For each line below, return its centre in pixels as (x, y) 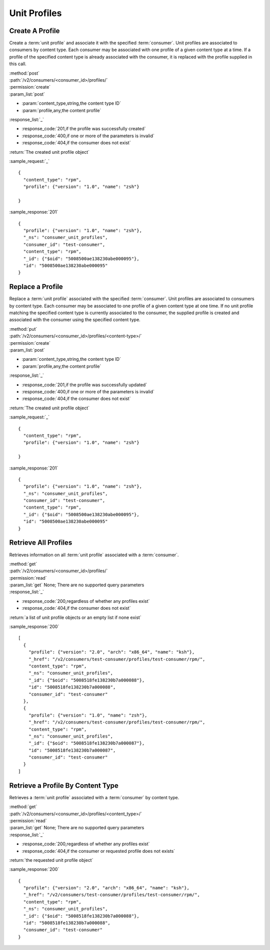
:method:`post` (24, 73)
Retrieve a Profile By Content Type (64, 785)
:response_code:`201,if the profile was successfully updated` (84, 385)
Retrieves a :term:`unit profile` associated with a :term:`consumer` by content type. (94, 797)
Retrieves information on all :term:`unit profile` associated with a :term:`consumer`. (94, 555)
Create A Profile (34, 31)
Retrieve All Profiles (41, 543)
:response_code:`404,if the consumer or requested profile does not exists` (98, 851)
